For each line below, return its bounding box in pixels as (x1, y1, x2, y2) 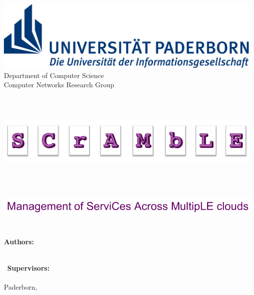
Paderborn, (4, 281, 37, 292)
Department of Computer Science (4, 70, 104, 80)
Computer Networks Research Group (4, 79, 114, 90)
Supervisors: (7, 262, 50, 273)
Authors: (4, 236, 34, 247)
